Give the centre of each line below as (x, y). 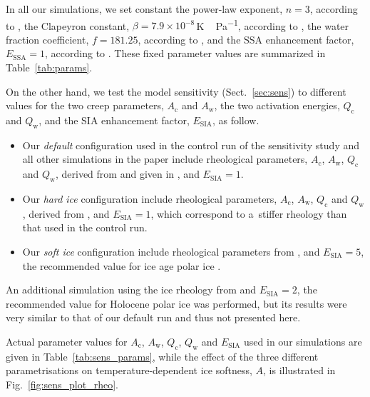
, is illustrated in (299, 370)
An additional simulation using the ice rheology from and (131, 290)
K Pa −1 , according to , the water (273, 24)
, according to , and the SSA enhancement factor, (246, 39)
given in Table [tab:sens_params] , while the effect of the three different (162, 356)
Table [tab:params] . (49, 67)
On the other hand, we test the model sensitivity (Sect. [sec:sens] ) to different (176, 91)
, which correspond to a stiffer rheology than (249, 213)
